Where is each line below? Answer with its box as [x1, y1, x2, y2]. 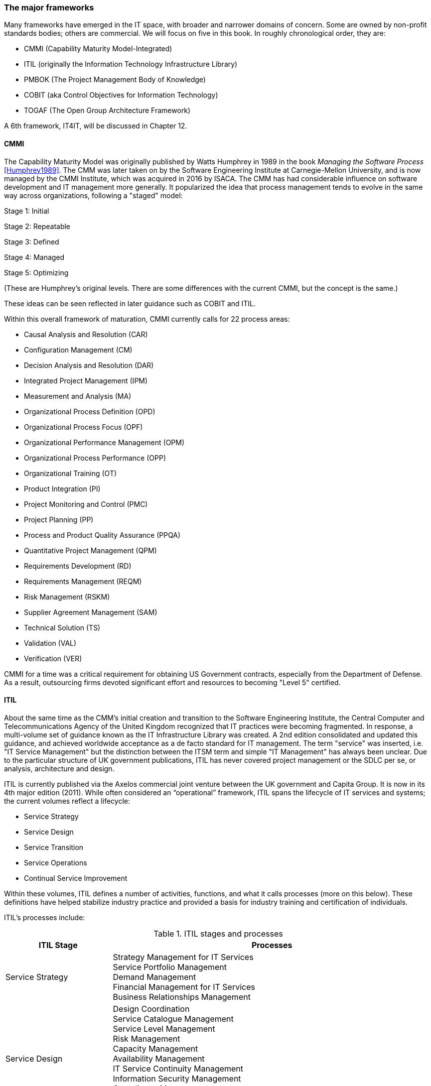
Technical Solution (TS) [24, 623, 101, 632]
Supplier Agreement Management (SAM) [24, 607, 157, 616]
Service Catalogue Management [113, 1013, 234, 1024]
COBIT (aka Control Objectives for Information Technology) [24, 91, 218, 100]
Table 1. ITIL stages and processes [153, 928, 283, 939]
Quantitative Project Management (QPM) [24, 546, 157, 555]
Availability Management [113, 1053, 205, 1064]
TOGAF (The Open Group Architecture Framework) [24, 106, 191, 115]
